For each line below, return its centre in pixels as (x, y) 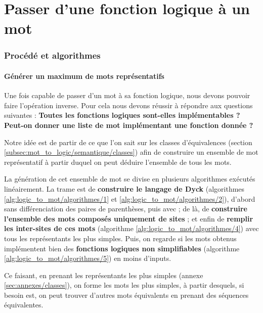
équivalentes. (24, 305)
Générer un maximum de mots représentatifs (84, 76)
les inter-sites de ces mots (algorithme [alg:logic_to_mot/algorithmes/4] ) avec (131, 228)
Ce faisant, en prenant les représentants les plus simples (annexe (104, 275)
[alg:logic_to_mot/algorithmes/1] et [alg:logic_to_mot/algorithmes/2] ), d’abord (130, 198)
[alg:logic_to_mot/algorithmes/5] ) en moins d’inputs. (88, 258)
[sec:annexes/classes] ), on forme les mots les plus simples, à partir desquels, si (124, 285)
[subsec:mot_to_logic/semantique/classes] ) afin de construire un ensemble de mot (131, 152)
